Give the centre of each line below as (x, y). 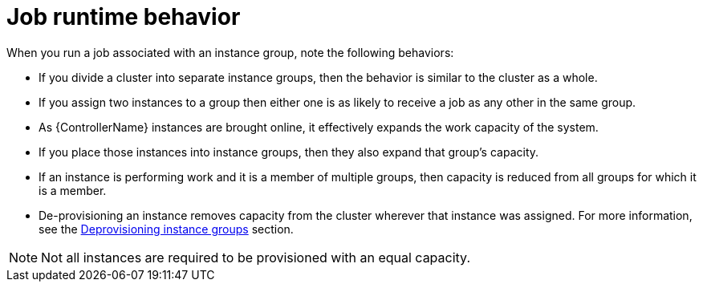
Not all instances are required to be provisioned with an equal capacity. (256, 257)
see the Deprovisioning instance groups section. (166, 229)
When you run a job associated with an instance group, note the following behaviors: (230, 52)
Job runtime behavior (124, 17)
